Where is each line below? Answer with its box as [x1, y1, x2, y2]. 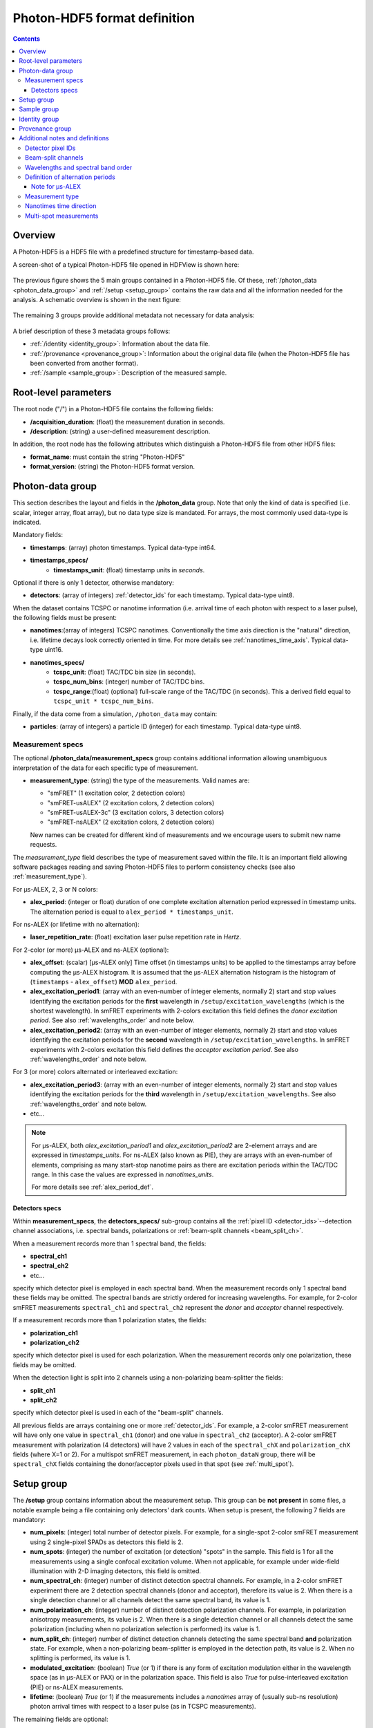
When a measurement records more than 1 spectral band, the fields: [12, 1239, 207, 1248]
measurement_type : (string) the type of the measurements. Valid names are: [30, 776, 250, 785]
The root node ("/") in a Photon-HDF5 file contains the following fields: [12, 405, 213, 413]
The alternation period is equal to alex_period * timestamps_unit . [30, 908, 234, 916]
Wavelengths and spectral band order [25, 163, 133, 171]
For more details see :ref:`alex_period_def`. [31, 1183, 154, 1192]
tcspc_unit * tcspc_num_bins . [53, 697, 154, 705]
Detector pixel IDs [25, 144, 76, 152]
